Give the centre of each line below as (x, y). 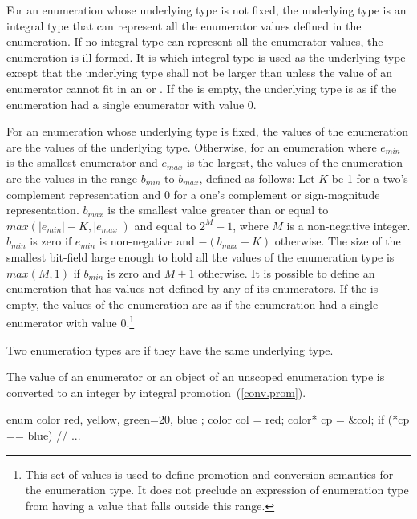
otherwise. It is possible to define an (287, 272)
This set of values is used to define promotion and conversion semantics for (209, 474)
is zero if (51, 241)
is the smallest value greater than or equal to (218, 210)
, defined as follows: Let (257, 178)
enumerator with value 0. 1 (71, 321)
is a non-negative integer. (348, 225)
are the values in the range (72, 178)
